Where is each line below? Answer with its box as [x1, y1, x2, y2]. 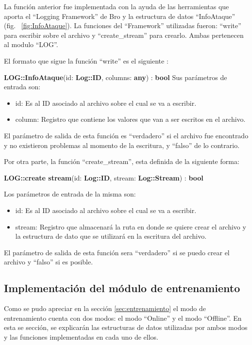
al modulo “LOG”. [4, 39, 58, 49]
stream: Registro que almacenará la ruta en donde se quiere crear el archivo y [15, 221, 246, 231]
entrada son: [4, 82, 41, 92]
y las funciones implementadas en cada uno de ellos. [4, 331, 159, 342]
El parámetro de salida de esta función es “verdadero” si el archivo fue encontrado [4, 130, 249, 140]
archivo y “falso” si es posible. [4, 257, 93, 267]
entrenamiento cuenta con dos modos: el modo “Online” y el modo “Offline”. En [4, 312, 242, 323]
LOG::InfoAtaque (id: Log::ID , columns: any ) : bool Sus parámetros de [4, 72, 227, 82]
